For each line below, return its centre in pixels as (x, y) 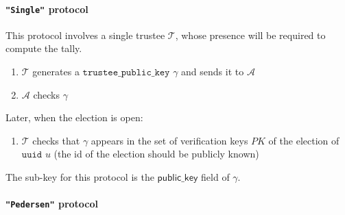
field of (215, 177)
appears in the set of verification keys (169, 140)
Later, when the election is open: (74, 117)
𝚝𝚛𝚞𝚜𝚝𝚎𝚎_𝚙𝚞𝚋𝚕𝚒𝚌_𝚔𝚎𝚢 (126, 73)
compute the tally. (44, 48)
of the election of (304, 140)
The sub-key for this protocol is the (80, 177)
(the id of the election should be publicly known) (156, 154)
